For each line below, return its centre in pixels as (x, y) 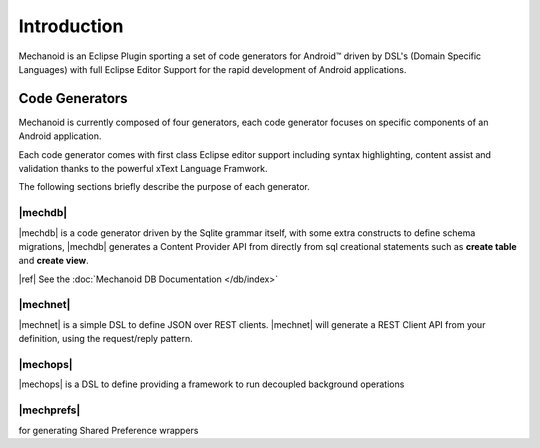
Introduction (71, 26)
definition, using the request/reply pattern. (106, 339)
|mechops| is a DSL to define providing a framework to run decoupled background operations (211, 384)
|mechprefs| (49, 410)
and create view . (53, 261)
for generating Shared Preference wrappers (108, 430)
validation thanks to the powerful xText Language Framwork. (143, 169)
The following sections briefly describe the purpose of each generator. (164, 187)
